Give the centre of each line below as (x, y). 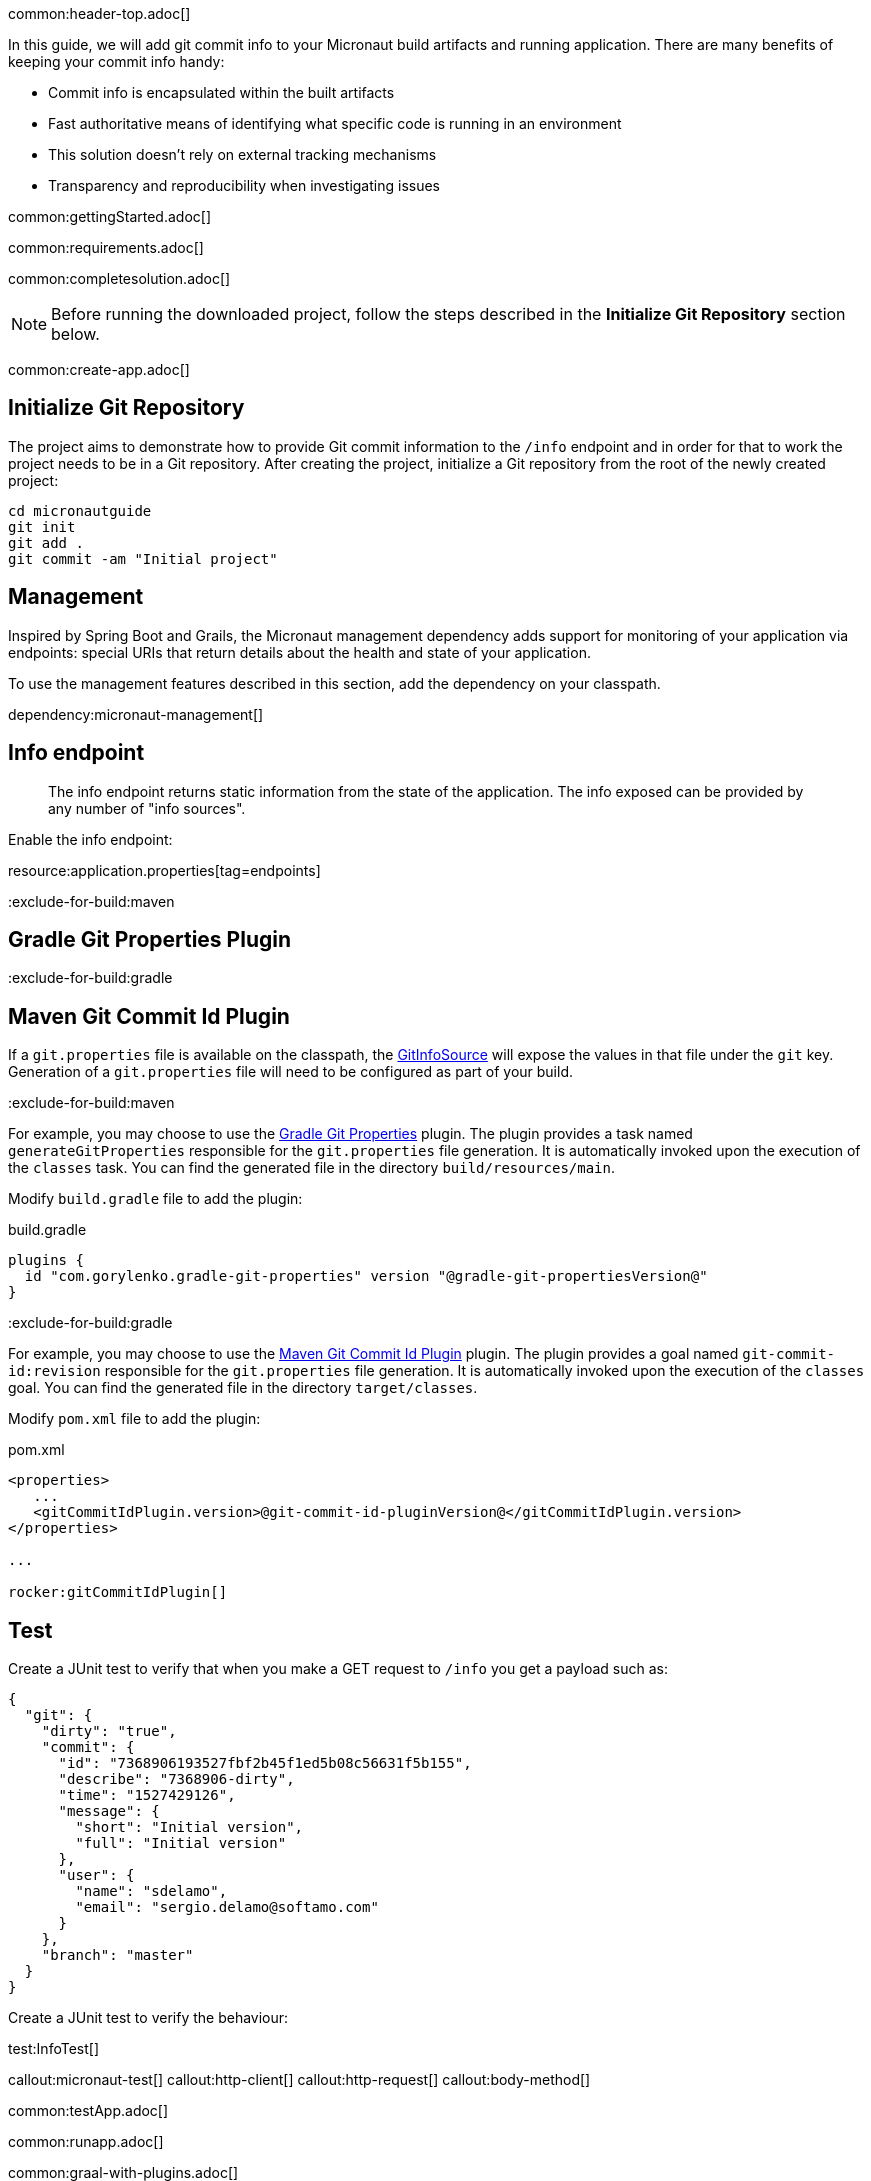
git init (42, 526)
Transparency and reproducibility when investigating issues (244, 185)
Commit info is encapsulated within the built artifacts (221, 92)
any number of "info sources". (147, 808)
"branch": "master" (117, 1955)
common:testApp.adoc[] (88, 2111)
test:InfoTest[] (53, 2049)
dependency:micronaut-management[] (136, 714)
